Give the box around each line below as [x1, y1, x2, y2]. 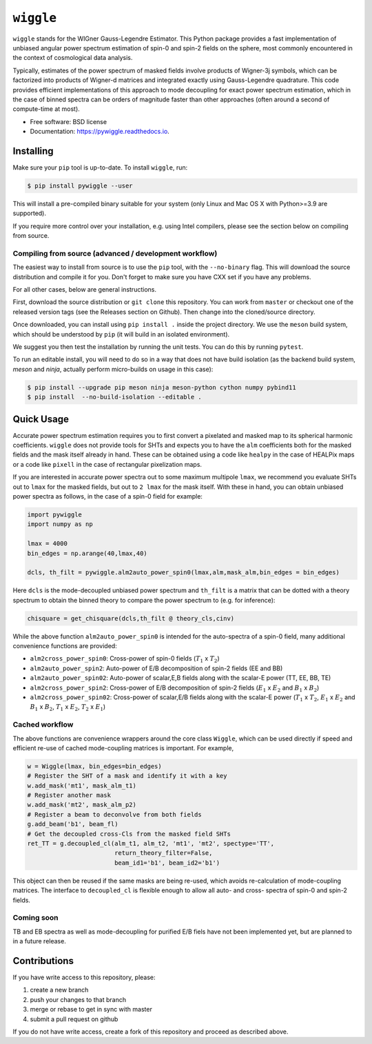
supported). [12, 209, 47, 217]
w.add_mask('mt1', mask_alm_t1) [27, 781, 137, 790]
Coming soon [12, 913, 59, 923]
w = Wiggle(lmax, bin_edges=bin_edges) [27, 762, 162, 770]
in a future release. [12, 937, 67, 945]
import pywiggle [27, 510, 83, 519]
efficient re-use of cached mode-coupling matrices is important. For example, [12, 743, 234, 752]
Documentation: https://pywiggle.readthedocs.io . [30, 128, 170, 136]
